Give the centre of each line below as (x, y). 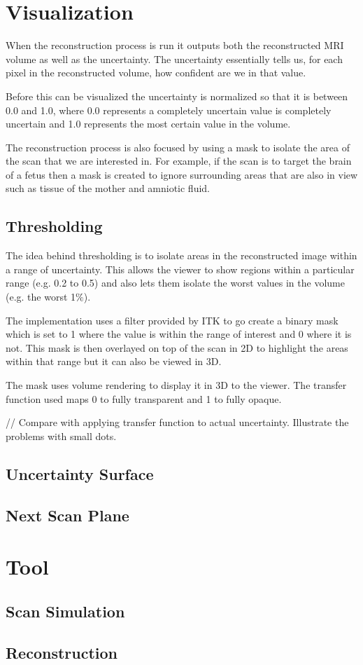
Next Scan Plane (67, 515)
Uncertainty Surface (80, 473)
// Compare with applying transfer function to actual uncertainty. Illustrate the (177, 422)
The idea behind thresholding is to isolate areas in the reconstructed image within (181, 255)
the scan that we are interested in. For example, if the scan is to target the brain (179, 161)
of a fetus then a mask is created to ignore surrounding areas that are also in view (182, 174)
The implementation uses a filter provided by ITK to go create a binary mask (172, 320)
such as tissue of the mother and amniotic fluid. (108, 188)
